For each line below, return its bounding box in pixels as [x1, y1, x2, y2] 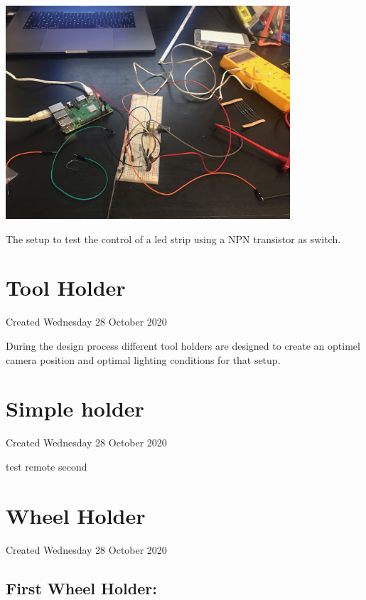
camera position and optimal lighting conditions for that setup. [6, 352, 281, 367]
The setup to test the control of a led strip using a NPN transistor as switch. [6, 231, 341, 246]
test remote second [6, 459, 87, 473]
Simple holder [6, 394, 144, 423]
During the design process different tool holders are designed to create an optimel [6, 338, 360, 353]
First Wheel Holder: [6, 577, 157, 599]
